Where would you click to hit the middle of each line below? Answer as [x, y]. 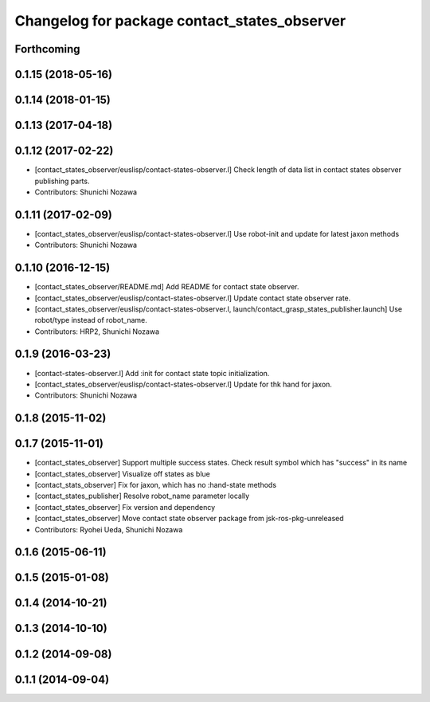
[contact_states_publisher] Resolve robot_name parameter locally [142, 496]
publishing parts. [62, 181]
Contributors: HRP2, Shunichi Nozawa [97, 331]
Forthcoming [47, 49]
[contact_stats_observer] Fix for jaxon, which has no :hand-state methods [156, 485]
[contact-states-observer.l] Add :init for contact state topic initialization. [152, 373]
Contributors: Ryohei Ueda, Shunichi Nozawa [109, 529]
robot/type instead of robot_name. [91, 320]
